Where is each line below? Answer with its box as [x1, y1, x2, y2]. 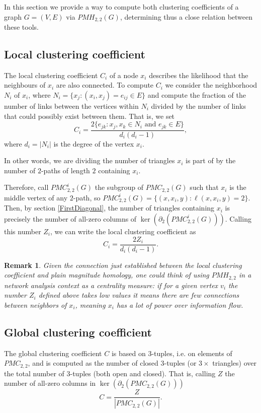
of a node [109, 70, 138, 80]
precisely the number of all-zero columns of [4, 213, 137, 224]
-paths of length [41, 165, 90, 175]
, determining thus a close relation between [120, 11, 253, 22]
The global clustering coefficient [4, 348, 102, 358]
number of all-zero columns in [4, 378, 96, 388]
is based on [111, 348, 146, 358]
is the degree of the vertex [53, 138, 134, 149]
